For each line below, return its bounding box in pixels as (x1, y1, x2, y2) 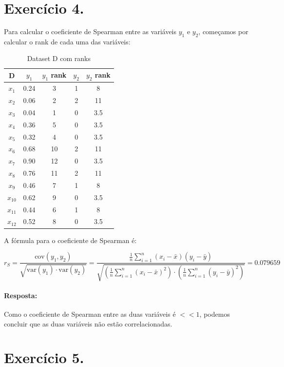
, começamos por (198, 26, 248, 37)
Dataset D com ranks (27, 53, 91, 63)
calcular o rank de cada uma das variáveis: (4, 36, 131, 46)
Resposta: (4, 290, 38, 301)
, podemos (199, 309, 230, 319)
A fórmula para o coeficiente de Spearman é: (4, 235, 137, 245)
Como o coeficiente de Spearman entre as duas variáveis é (4, 309, 176, 319)
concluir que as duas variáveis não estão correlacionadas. (4, 318, 172, 328)
